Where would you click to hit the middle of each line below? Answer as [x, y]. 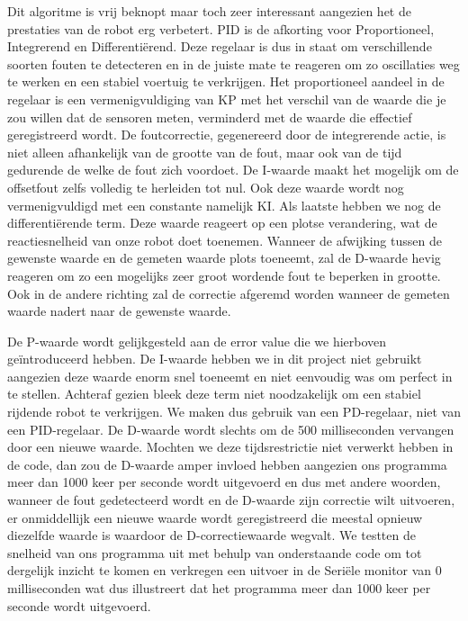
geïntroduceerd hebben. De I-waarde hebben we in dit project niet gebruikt [215, 359]
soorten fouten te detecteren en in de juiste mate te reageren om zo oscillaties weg [234, 63]
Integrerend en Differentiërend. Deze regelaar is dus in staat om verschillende [220, 46]
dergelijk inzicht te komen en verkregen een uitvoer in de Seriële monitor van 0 [225, 570]
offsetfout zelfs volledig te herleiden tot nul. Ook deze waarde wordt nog [206, 187]
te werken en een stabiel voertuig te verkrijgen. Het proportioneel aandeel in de [226, 81]
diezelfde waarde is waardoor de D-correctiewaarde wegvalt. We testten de [211, 535]
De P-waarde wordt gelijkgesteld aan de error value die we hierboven [197, 341]
